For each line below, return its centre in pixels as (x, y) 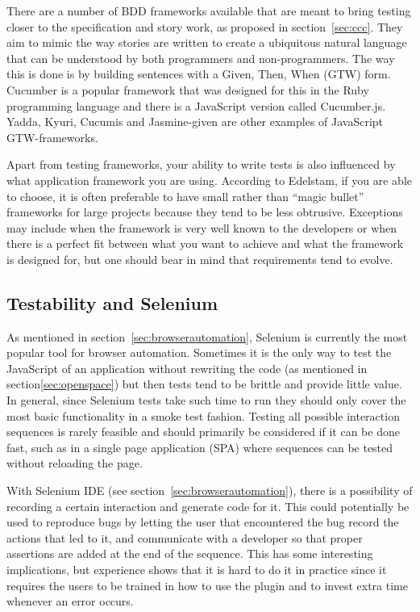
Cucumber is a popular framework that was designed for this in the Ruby (188, 89)
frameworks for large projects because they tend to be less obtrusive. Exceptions (205, 212)
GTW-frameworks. (52, 137)
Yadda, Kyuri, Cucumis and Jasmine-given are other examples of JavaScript (195, 122)
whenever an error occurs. (70, 601)
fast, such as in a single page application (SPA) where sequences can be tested (200, 447)
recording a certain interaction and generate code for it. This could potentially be (208, 506)
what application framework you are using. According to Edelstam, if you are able (210, 180)
